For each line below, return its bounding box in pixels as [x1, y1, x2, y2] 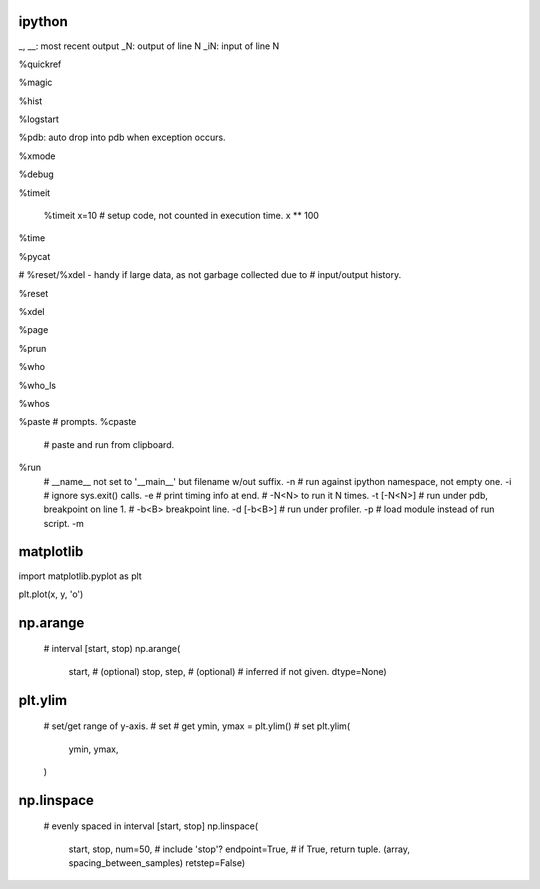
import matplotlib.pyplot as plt [18, 570, 142, 582]
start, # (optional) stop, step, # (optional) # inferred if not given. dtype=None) [68, 665, 387, 677]
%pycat [18, 250, 51, 262]
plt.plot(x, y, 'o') [18, 588, 84, 600]
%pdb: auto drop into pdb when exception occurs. [18, 131, 226, 144]
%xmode [18, 150, 56, 162]
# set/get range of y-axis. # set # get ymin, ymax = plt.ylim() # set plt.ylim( [43, 720, 350, 732]
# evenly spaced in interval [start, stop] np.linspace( [43, 820, 259, 832]
